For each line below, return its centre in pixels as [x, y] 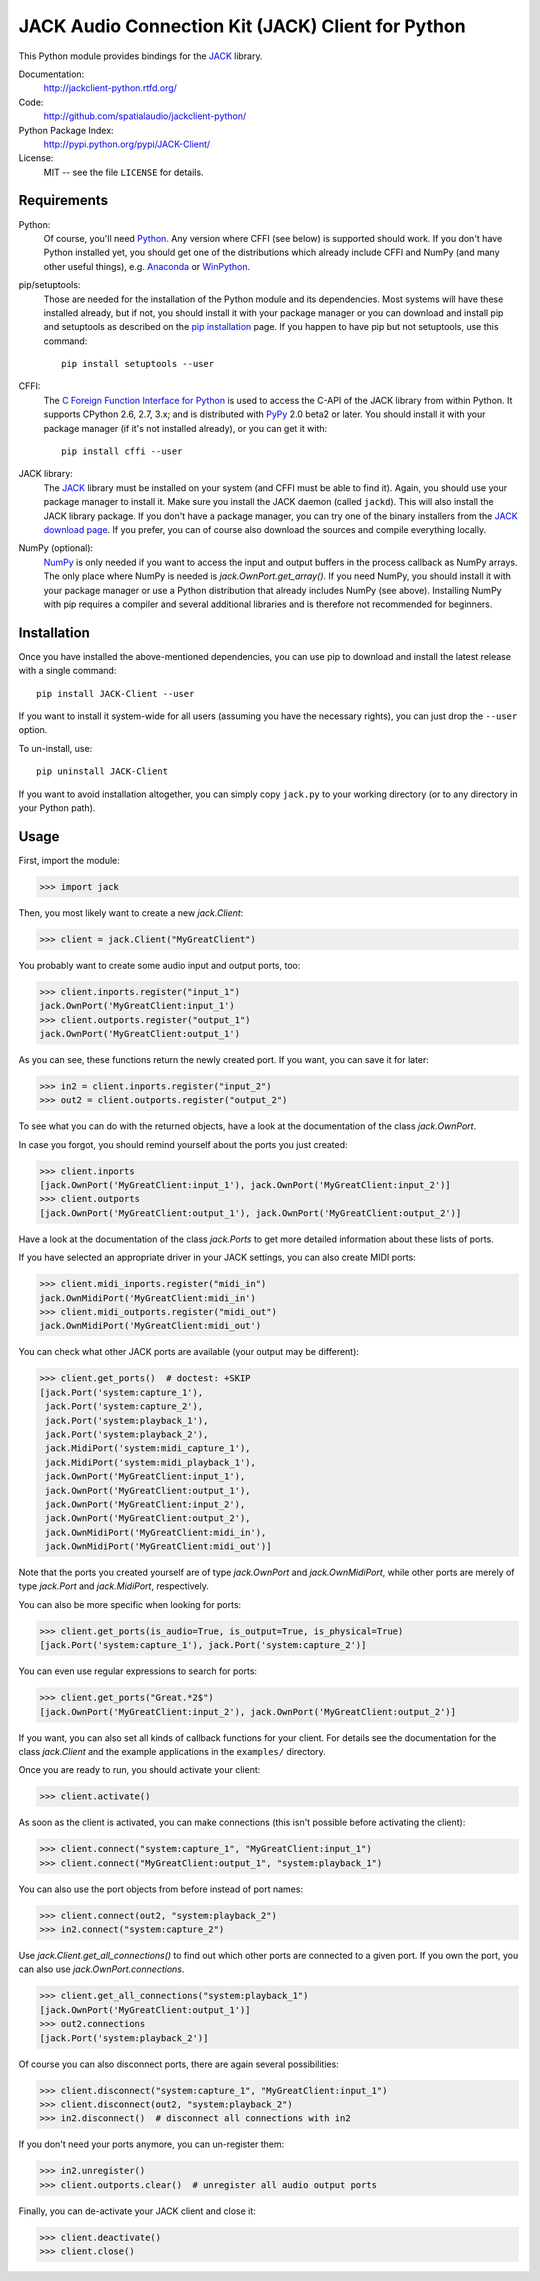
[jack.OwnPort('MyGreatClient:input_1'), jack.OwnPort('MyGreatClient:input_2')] [245, 1185]
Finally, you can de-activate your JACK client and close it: [137, 2211]
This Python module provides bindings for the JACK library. [141, 56]
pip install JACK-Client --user [115, 693]
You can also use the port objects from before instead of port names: [161, 1889]
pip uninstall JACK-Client [102, 771]
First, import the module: [69, 860]
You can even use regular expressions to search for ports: [138, 1671]
